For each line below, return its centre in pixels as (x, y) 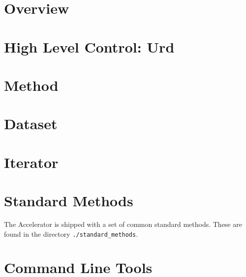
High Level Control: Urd (89, 46)
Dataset (31, 124)
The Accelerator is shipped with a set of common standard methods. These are (123, 224)
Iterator (31, 162)
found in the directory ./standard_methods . (71, 234)
